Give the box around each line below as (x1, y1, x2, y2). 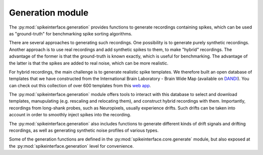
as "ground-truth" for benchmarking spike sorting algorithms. (9, 31, 132, 36)
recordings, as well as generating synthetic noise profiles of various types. (9, 127, 159, 133)
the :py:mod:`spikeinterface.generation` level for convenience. (9, 143, 134, 149)
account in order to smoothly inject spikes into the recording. (9, 112, 131, 118)
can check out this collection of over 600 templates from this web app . (9, 82, 151, 88)
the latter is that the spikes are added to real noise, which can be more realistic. (9, 60, 169, 66)
